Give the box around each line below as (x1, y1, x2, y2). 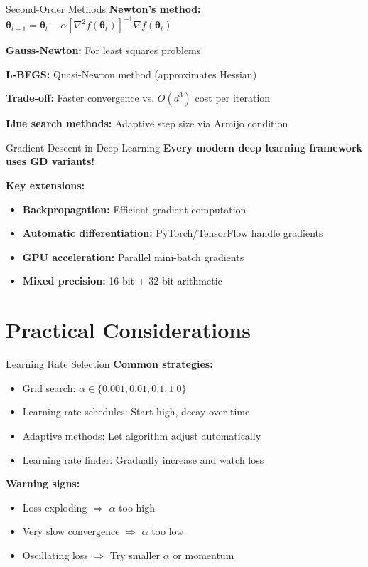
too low (151, 524, 184, 539)
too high (119, 499, 156, 514)
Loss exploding (22, 499, 87, 514)
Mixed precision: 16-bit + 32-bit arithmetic (22, 273, 222, 288)
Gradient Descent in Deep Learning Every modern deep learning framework (6, 139, 363, 154)
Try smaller (109, 547, 161, 562)
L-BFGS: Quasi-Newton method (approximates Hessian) (6, 66, 257, 81)
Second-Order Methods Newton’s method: (6, 1, 201, 16)
